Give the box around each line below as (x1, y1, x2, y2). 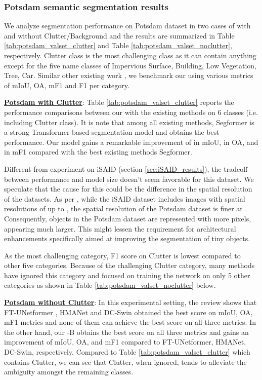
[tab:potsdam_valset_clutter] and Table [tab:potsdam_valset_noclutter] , (4, 40, 232, 51)
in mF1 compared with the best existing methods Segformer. (4, 146, 192, 157)
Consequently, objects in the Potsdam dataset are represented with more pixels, (4, 213, 251, 223)
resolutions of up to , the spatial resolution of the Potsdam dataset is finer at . (4, 203, 247, 214)
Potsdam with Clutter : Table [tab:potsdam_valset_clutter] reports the (4, 97, 234, 107)
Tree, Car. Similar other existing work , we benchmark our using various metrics (4, 70, 253, 81)
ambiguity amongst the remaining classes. (4, 366, 134, 377)
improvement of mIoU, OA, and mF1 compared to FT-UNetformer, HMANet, (4, 336, 246, 347)
